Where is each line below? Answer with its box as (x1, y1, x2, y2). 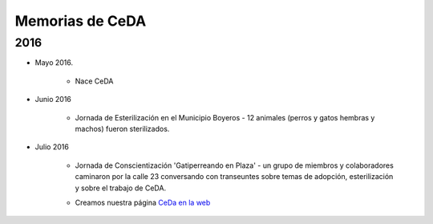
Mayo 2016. (34, 58, 74, 67)
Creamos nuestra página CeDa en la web (75, 198, 211, 207)
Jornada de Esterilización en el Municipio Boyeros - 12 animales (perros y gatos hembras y (75, 112, 375, 122)
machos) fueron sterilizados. (75, 124, 170, 133)
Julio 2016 (34, 142, 70, 152)
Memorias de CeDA (14, 12, 147, 30)
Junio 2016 (34, 95, 72, 104)
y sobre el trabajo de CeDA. (75, 183, 167, 193)
